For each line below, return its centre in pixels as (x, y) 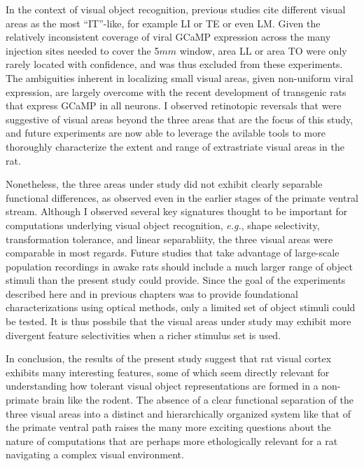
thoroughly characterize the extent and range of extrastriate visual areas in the (175, 146)
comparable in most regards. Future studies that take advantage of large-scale (173, 253)
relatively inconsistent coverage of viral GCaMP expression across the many (168, 37)
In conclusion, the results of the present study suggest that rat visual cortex (169, 358)
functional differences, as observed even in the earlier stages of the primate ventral (182, 197)
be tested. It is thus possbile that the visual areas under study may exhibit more (178, 321)
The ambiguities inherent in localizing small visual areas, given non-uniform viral (180, 77)
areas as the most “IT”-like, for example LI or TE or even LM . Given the (163, 23)
